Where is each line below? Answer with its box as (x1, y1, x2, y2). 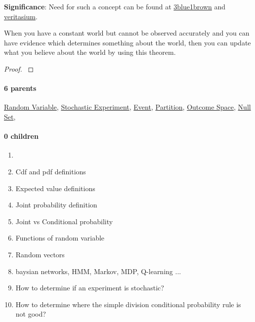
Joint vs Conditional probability (15, 216, 113, 226)
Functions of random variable (15, 233, 105, 243)
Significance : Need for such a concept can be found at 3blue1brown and (4, 1, 226, 11)
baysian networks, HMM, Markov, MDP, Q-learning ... (15, 266, 181, 276)
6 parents (4, 83, 37, 93)
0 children (4, 131, 39, 141)
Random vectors (15, 249, 65, 259)
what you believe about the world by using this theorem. (4, 47, 176, 57)
